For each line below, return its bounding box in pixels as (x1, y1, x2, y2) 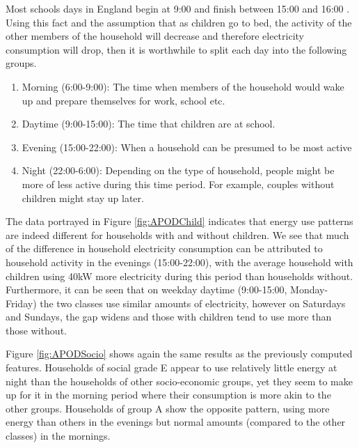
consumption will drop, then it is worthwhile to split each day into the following (6, 42, 347, 56)
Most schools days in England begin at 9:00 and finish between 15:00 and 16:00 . (6, 1, 350, 15)
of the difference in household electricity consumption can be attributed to (6, 241, 323, 256)
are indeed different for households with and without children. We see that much (6, 227, 349, 242)
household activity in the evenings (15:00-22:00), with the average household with (6, 254, 353, 269)
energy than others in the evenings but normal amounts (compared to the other (6, 415, 346, 429)
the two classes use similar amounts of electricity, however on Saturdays (40, 295, 346, 310)
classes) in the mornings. (6, 428, 111, 443)
